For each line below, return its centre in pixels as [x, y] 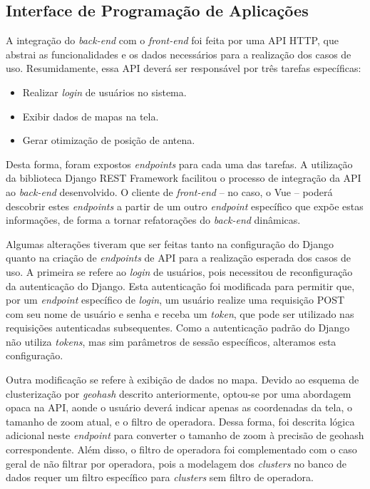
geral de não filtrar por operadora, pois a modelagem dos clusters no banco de [176, 463]
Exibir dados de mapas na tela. [91, 116]
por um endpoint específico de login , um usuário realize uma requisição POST [175, 300]
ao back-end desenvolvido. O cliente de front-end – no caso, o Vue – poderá [169, 191]
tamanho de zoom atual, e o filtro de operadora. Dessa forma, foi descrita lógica [180, 421]
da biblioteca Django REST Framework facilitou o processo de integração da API [184, 178]
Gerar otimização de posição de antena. [109, 140]
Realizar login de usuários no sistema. [104, 92]
